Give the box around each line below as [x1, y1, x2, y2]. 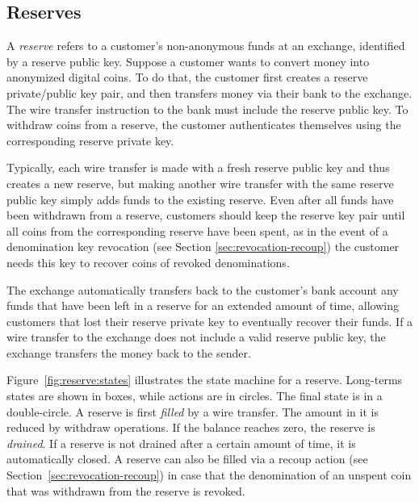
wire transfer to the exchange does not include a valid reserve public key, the [6, 328, 386, 345]
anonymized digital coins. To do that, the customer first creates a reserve [6, 69, 368, 86]
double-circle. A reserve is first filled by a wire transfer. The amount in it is [6, 403, 379, 420]
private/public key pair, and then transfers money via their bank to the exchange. [6, 84, 413, 101]
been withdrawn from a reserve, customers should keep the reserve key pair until [6, 207, 405, 224]
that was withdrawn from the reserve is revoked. [6, 482, 245, 499]
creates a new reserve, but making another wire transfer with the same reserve [6, 174, 394, 191]
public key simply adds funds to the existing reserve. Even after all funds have [6, 190, 394, 207]
